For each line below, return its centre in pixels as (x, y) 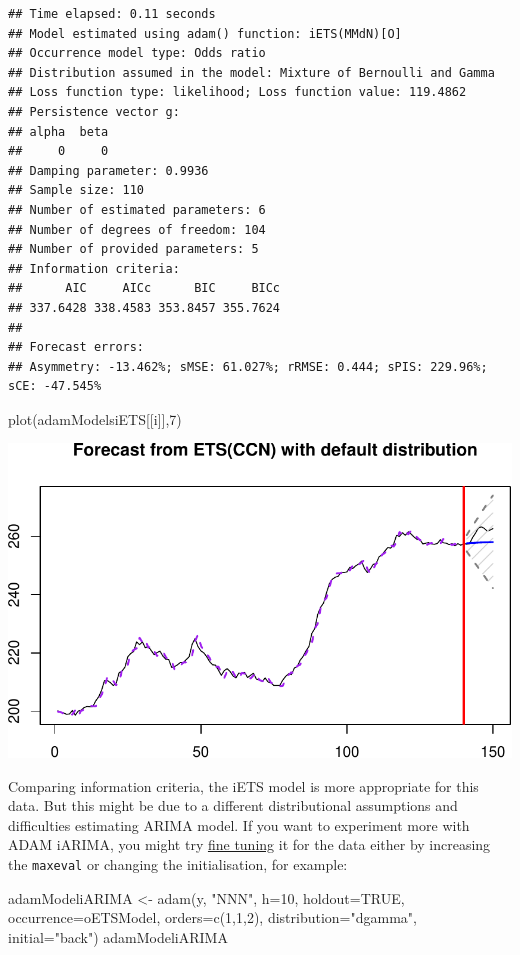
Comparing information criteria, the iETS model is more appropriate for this (243, 785)
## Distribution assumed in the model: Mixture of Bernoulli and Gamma (251, 72)
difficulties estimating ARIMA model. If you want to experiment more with (239, 824)
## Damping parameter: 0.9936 (108, 170)
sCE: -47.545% (55, 386)
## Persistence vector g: (94, 111)
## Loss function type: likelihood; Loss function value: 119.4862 (237, 92)
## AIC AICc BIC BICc (144, 288)
